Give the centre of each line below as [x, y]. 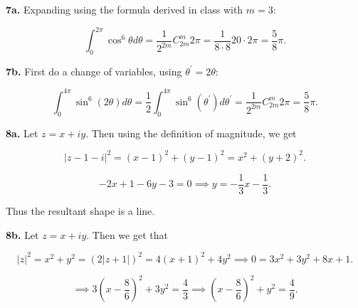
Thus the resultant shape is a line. [80, 210]
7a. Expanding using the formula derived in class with [125, 9]
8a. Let [22, 133]
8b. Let [22, 234]
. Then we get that [127, 234]
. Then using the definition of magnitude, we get [191, 133]
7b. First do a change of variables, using [94, 71]
